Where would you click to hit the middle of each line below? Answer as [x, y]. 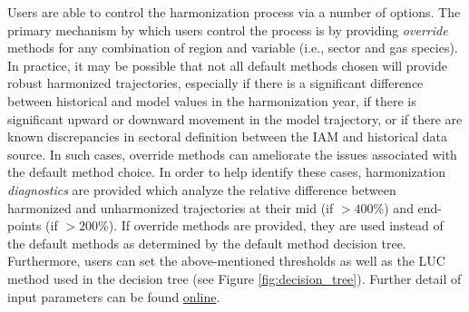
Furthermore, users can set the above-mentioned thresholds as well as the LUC [226, 261]
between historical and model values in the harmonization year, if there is [212, 100]
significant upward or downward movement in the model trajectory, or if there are [235, 118]
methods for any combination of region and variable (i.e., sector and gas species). [233, 48]
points [24, 225]
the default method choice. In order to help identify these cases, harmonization [226, 172]
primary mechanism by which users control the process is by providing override [228, 29]
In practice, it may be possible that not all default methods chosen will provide [227, 65]
